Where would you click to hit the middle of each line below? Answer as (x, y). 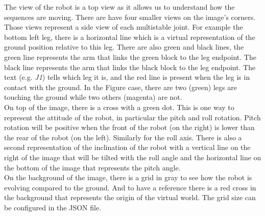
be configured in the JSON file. (53, 207)
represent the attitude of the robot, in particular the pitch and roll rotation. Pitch (132, 117)
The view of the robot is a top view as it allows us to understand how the (119, 7)
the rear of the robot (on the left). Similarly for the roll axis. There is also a (123, 137)
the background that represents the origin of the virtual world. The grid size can (130, 197)
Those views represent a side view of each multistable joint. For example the (124, 27)
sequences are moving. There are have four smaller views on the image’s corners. (130, 17)
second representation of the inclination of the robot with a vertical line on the (127, 147)
